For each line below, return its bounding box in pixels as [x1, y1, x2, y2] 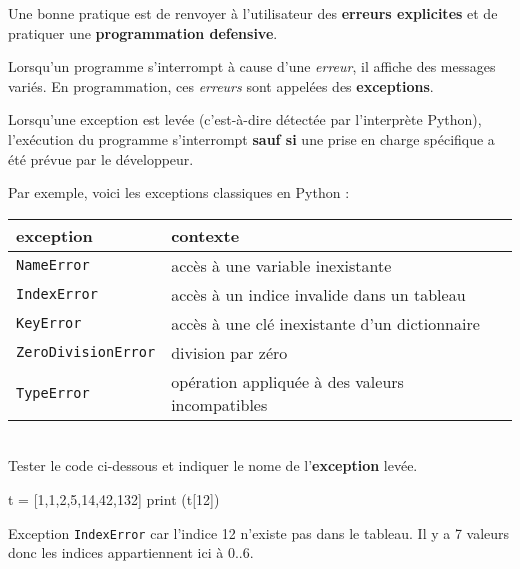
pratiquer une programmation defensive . [8, 22, 278, 43]
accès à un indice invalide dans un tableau [171, 282, 466, 306]
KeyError [16, 315, 82, 332]
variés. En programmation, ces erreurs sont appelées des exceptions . [8, 75, 434, 96]
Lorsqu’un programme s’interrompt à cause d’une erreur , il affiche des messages [8, 56, 496, 77]
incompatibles [171, 392, 268, 416]
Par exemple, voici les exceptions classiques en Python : [8, 182, 350, 203]
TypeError [16, 384, 90, 401]
